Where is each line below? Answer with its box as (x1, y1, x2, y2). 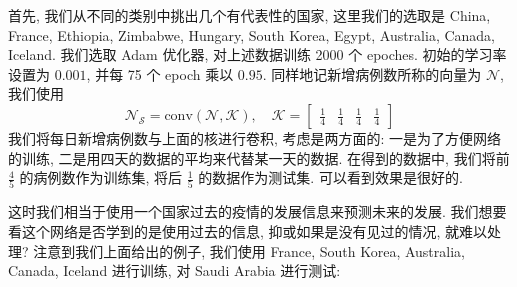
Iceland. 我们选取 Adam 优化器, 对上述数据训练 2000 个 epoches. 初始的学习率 (8, 44, 507, 65)
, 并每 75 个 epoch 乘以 (86, 63, 234, 84)
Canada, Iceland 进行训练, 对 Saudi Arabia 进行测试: (8, 260, 341, 281)
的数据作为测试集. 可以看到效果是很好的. (198, 167, 463, 188)
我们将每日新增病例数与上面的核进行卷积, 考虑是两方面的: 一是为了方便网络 (8, 127, 502, 148)
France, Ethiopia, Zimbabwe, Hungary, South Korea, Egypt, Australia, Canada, (8, 24, 496, 45)
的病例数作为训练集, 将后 (19, 167, 183, 188)
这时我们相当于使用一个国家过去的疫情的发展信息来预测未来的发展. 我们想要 (8, 201, 507, 222)
